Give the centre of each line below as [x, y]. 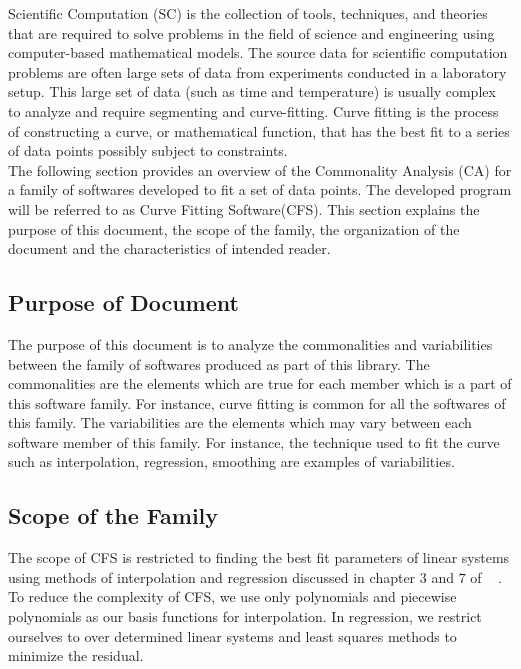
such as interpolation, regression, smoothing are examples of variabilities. [231, 461]
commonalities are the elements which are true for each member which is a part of [260, 383]
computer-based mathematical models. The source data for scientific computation [258, 52]
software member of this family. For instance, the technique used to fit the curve [254, 441]
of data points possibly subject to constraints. [148, 150]
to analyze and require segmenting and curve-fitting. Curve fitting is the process [253, 110]
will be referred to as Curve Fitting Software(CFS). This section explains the [244, 208]
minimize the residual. [76, 655]
